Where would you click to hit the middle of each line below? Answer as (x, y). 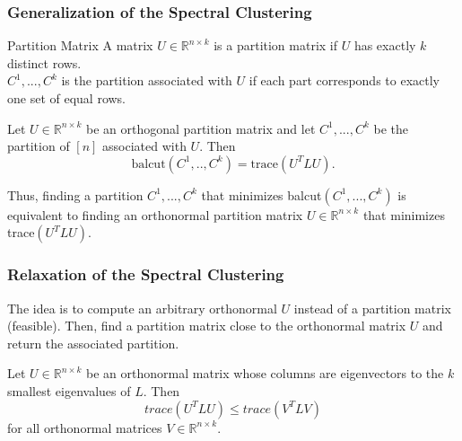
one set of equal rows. (67, 98)
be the (391, 128)
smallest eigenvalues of (69, 390)
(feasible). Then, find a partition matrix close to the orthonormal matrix (207, 326)
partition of (39, 146)
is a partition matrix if (276, 45)
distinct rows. (44, 62)
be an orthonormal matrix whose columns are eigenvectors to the (265, 373)
